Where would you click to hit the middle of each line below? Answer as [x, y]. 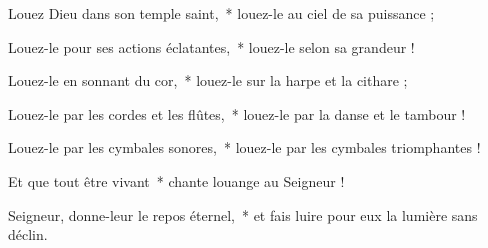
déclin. [28, 234]
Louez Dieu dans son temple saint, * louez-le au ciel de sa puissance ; [221, 13]
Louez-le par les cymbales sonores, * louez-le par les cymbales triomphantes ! [244, 147]
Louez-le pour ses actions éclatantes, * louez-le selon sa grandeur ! [211, 46]
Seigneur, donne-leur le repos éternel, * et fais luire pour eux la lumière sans [243, 214]
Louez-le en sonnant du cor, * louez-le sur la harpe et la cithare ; [208, 80]
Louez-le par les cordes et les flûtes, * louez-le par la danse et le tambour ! [237, 113]
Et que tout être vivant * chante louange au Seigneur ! [176, 180]
